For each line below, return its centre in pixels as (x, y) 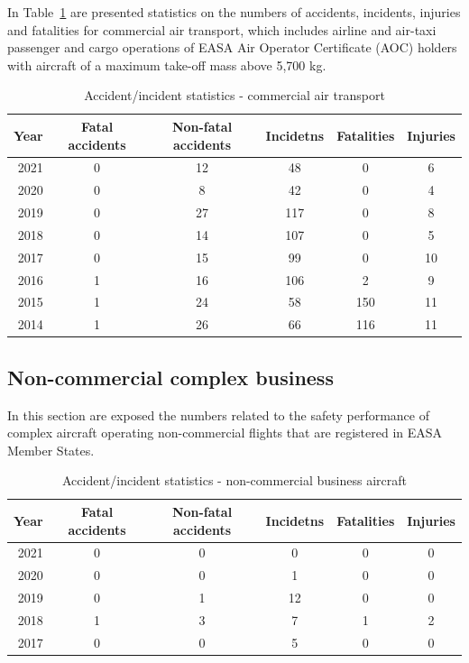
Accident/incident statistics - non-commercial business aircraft (234, 480)
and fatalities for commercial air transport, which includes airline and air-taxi (222, 29)
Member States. (51, 450)
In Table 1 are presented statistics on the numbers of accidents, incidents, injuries (234, 12)
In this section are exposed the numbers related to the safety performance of (218, 414)
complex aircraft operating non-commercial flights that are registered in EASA (225, 433)
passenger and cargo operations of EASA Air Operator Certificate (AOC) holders (232, 47)
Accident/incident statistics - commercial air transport (234, 95)
